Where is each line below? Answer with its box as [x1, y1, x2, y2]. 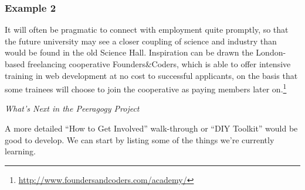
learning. [5, 145, 36, 157]
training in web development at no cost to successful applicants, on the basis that [5, 69, 298, 81]
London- [256, 46, 286, 58]
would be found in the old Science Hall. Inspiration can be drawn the [5, 46, 253, 58]
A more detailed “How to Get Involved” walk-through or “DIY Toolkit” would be [5, 122, 298, 134]
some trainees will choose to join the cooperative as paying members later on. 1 [5, 81, 287, 95]
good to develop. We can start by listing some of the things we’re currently [5, 133, 274, 146]
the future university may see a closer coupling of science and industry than [5, 34, 277, 47]
